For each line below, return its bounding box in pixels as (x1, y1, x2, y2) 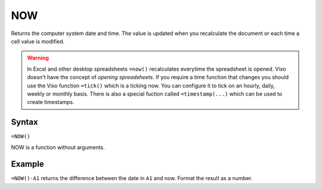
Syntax (11, 117, 38, 127)
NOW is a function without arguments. (11, 143, 106, 151)
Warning (27, 54, 49, 62)
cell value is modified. (11, 37, 65, 45)
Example (11, 159, 44, 169)
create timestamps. (27, 99, 75, 106)
